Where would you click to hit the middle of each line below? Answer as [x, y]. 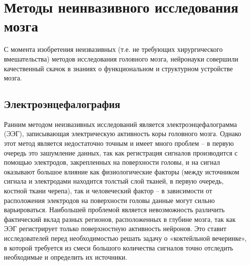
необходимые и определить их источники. [66, 257]
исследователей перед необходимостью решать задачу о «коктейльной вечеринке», [125, 238]
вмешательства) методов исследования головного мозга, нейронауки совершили [121, 58]
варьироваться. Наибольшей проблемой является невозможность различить [114, 210]
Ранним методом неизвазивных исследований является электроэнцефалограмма [121, 124]
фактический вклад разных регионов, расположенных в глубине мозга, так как [120, 219]
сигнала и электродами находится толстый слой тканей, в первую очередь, [114, 181]
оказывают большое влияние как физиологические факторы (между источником [122, 171]
